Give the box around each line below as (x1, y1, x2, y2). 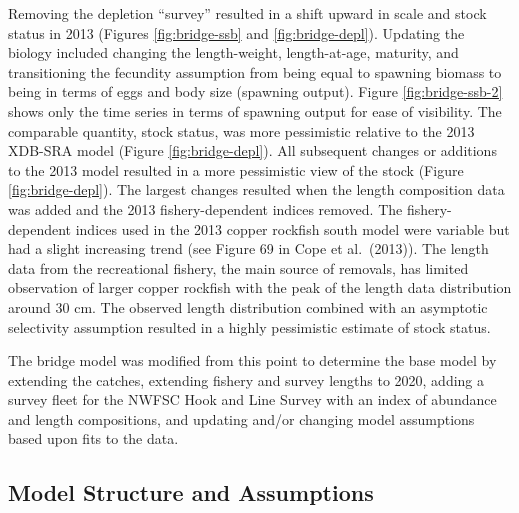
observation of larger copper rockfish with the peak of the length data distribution (8, 277, 512, 298)
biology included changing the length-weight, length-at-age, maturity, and (8, 42, 459, 63)
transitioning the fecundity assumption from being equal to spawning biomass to (8, 61, 502, 82)
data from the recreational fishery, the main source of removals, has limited (8, 257, 469, 278)
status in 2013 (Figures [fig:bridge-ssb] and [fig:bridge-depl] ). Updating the (8, 22, 465, 43)
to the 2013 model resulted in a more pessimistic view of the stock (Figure (8, 159, 464, 180)
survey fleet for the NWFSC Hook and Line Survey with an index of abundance (8, 389, 497, 410)
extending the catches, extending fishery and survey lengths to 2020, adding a (8, 369, 485, 390)
